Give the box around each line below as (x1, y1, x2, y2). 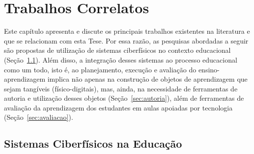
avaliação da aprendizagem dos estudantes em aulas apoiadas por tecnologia (4, 102, 233, 112)
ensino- (198, 64, 220, 74)
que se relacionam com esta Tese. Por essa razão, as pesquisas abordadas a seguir (4, 35, 249, 45)
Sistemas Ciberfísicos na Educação (4, 136, 182, 151)
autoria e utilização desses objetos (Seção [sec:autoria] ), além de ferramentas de (4, 93, 244, 103)
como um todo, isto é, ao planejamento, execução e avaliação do (4, 64, 197, 74)
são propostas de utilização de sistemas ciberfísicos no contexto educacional (4, 45, 231, 55)
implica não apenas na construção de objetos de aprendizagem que (47, 74, 248, 84)
